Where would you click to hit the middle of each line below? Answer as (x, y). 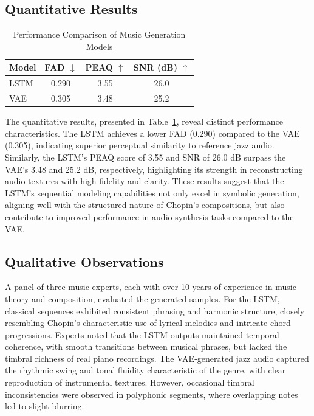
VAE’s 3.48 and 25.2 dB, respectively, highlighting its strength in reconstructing (154, 169)
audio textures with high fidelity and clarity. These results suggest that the (145, 181)
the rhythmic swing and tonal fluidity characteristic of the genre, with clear (145, 370)
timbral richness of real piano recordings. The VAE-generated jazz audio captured (157, 358)
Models (99, 46)
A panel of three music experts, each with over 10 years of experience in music (151, 287)
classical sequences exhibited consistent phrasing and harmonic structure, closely (155, 310)
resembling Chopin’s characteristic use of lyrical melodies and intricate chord (148, 323)
